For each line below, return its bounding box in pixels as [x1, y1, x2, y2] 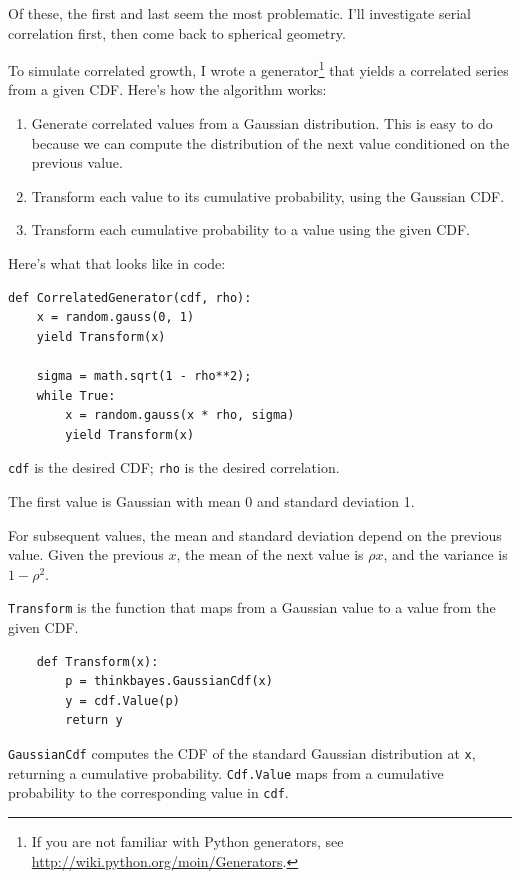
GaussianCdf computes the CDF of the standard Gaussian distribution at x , [8, 743, 476, 763]
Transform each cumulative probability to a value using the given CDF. [31, 219, 470, 240]
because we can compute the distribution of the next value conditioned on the [31, 132, 510, 153]
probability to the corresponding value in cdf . [8, 782, 289, 803]
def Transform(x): [36, 654, 159, 669]
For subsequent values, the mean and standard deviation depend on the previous [8, 524, 502, 545]
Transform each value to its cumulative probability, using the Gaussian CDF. [31, 185, 505, 206]
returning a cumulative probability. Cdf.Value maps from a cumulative [8, 762, 444, 783]
